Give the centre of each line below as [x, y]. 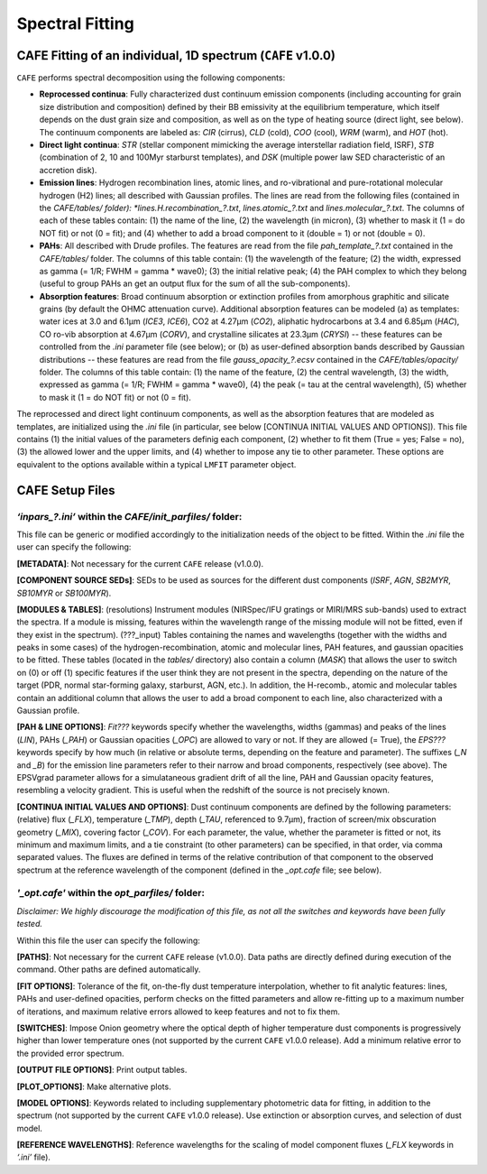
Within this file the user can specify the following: [108, 940]
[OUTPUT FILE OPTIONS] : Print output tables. [102, 1070]
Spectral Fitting [75, 23]
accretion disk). [68, 170]
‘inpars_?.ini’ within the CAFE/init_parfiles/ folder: [129, 516]
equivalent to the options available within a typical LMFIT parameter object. [156, 464]
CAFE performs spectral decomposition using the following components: [151, 78]
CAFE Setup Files [66, 490]
